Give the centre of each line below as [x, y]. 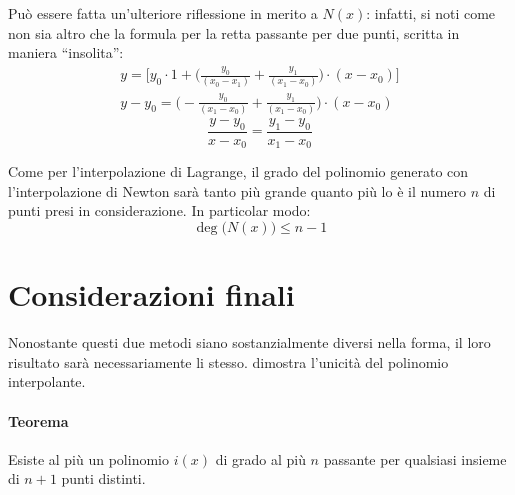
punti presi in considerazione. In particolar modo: [159, 210]
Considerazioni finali [151, 294]
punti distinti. [103, 478]
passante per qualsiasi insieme [415, 458]
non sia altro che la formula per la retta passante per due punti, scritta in [234, 32]
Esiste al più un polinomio [88, 458]
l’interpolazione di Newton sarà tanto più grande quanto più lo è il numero [237, 190]
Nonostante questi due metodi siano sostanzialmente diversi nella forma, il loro [249, 342]
